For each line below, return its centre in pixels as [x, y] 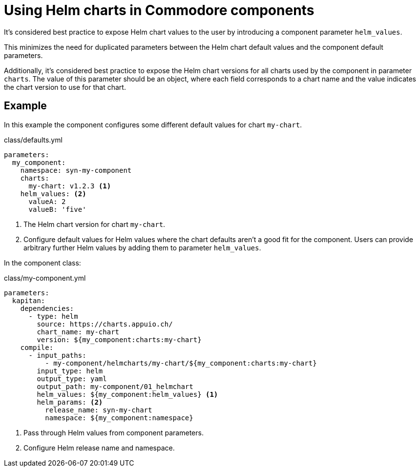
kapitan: [29, 300]
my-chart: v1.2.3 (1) [70, 186]
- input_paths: [57, 355]
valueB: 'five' [57, 209]
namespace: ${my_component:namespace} [119, 418]
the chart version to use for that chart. [65, 87]
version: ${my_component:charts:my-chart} [119, 339]
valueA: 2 [47, 201]
